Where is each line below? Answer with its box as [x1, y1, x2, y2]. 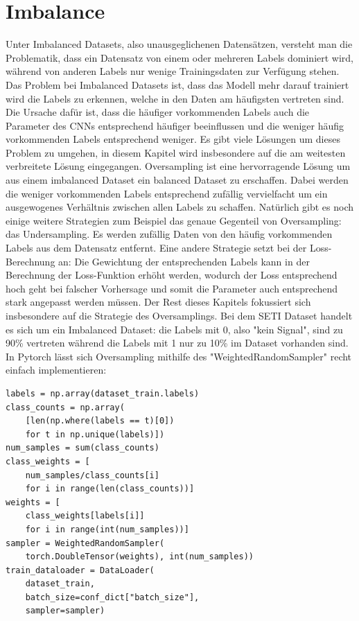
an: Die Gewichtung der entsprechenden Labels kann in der [58, 254, 310, 268]
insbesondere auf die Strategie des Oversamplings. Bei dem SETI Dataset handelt [6, 308, 353, 322]
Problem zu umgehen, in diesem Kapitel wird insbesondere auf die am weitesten [6, 145, 346, 159]
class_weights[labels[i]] [25, 511, 145, 521]
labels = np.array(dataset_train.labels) [6, 388, 200, 399]
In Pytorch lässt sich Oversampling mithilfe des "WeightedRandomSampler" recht [6, 349, 352, 363]
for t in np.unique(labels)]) [25, 429, 165, 439]
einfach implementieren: [6, 362, 107, 377]
